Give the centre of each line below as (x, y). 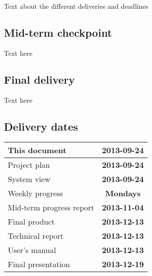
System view (29, 179)
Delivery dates (41, 126)
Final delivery (39, 79)
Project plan (29, 165)
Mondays (123, 193)
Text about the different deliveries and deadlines (76, 6)
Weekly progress (36, 193)
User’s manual (32, 250)
